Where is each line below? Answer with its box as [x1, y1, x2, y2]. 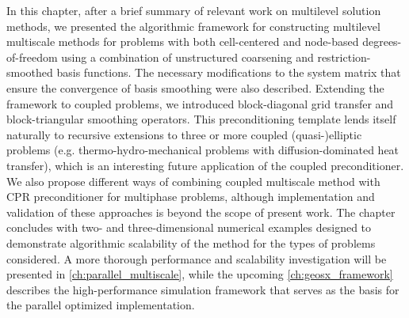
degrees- [362, 33, 402, 50]
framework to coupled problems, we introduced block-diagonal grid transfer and [6, 95, 394, 112]
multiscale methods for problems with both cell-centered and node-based [6, 33, 359, 50]
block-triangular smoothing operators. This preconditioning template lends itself [6, 111, 396, 127]
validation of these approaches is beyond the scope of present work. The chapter [6, 203, 396, 220]
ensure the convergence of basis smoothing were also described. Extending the [6, 79, 384, 96]
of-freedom [6, 48, 58, 65]
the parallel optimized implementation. [6, 297, 195, 313]
